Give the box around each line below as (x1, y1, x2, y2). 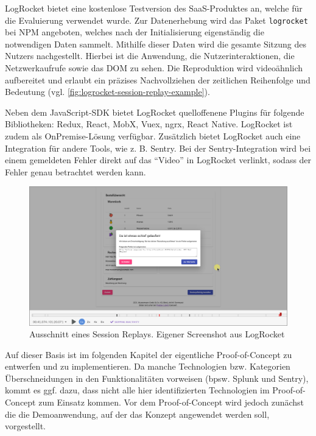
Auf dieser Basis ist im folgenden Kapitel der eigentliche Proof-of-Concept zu (5, 348, 292, 360)
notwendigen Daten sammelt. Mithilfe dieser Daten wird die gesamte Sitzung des (5, 37, 307, 50)
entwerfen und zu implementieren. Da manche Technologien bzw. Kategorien (5, 360, 290, 373)
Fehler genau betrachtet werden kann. (5, 165, 146, 178)
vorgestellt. (5, 420, 46, 432)
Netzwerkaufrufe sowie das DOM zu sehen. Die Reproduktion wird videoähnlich (5, 62, 303, 74)
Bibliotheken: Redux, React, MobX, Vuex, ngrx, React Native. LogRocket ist (5, 118, 293, 130)
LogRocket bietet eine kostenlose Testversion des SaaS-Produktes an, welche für (5, 2, 303, 14)
